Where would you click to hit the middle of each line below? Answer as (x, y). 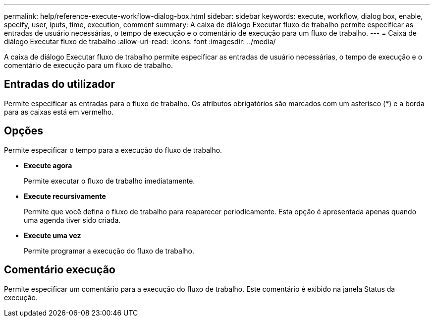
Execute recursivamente (65, 196)
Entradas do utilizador (59, 84)
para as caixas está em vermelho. (59, 112)
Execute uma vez (53, 235)
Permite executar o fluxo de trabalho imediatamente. (109, 181)
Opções (24, 131)
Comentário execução (60, 270)
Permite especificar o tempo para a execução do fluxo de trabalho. (113, 150)
